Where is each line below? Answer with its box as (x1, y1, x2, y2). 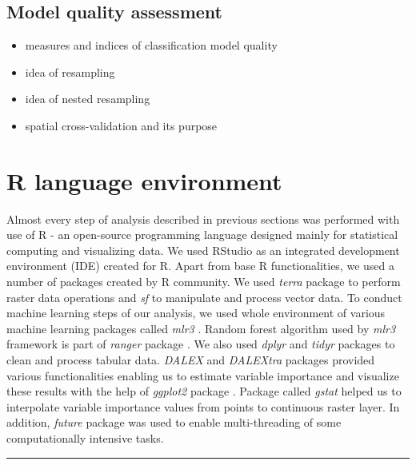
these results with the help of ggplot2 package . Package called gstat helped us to (6, 383, 402, 399)
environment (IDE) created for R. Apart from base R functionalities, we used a (6, 257, 394, 274)
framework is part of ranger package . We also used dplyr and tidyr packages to (6, 336, 395, 352)
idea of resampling (25, 63, 115, 80)
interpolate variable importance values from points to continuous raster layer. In (6, 398, 400, 415)
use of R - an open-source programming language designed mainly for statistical (6, 226, 398, 243)
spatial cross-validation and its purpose (25, 117, 218, 133)
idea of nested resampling (25, 90, 150, 107)
